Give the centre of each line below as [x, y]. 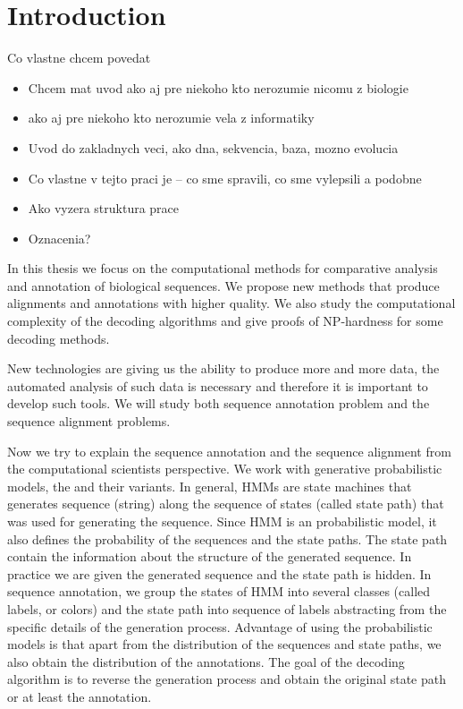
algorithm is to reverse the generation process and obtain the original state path [227, 679]
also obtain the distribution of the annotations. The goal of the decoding [206, 661]
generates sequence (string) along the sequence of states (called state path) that [226, 504]
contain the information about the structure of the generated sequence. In [210, 556]
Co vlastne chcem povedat [79, 58]
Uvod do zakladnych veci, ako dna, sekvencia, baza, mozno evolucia [213, 147]
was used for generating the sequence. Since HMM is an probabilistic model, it [222, 521]
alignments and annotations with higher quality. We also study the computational [231, 303]
